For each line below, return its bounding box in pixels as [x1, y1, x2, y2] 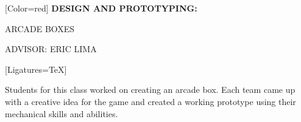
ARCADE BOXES [5, 22, 75, 35]
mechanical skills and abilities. [5, 107, 118, 120]
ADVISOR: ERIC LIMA [5, 42, 97, 55]
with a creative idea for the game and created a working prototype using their [5, 95, 296, 107]
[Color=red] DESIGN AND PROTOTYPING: [5, 2, 197, 14]
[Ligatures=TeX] [5, 63, 67, 75]
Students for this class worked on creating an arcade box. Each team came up [5, 83, 296, 96]
